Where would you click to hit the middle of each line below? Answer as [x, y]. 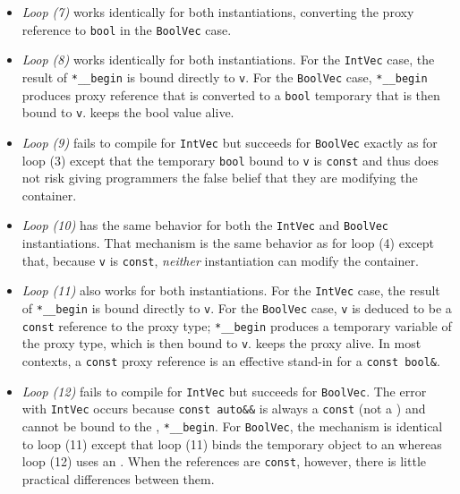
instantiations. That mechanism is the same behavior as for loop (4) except [228, 243]
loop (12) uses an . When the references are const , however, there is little [224, 461]
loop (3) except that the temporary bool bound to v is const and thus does [230, 160]
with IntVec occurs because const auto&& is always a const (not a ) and [224, 409]
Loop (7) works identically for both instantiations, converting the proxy [218, 12]
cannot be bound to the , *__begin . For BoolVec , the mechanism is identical [232, 426]
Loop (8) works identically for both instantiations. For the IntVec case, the [228, 60]
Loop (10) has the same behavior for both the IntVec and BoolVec [205, 225]
